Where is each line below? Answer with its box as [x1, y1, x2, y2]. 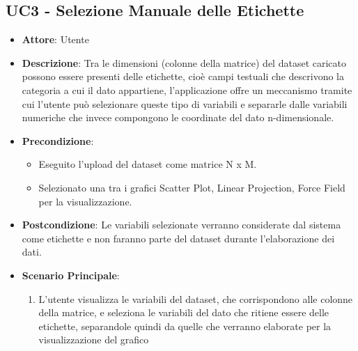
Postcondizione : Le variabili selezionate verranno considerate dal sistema [22, 217, 341, 232]
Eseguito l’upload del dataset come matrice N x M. [38, 157, 257, 171]
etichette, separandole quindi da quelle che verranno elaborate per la [38, 318, 332, 333]
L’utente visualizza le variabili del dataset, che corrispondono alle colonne [38, 291, 353, 306]
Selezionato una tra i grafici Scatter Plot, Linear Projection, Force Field [38, 180, 345, 194]
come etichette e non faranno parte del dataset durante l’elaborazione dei [22, 231, 335, 245]
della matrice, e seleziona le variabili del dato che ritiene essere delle [38, 305, 329, 320]
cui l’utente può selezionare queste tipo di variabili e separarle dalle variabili [22, 96, 348, 111]
